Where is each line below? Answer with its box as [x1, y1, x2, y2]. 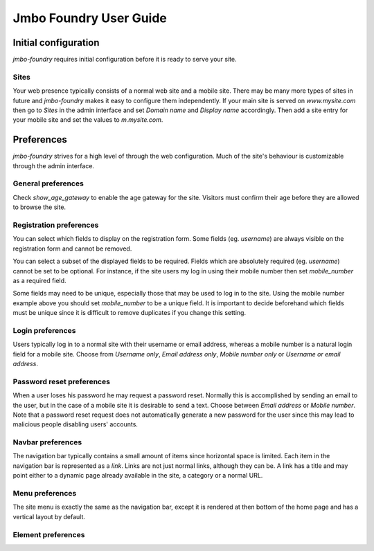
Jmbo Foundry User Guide [12, 10, 168, 26]
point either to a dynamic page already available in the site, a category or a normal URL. [12, 471, 263, 480]
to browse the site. [12, 203, 66, 211]
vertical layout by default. [12, 512, 86, 521]
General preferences [12, 179, 84, 188]
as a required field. [12, 276, 66, 284]
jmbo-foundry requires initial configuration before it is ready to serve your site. [12, 55, 237, 64]
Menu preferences [12, 489, 77, 498]
